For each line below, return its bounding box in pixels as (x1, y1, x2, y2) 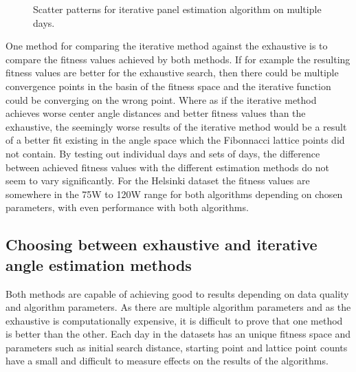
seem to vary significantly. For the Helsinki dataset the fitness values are (5, 173, 310, 188)
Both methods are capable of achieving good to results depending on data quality (5, 286, 349, 300)
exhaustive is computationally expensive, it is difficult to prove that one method (5, 313, 343, 327)
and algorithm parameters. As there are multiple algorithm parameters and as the (5, 300, 351, 314)
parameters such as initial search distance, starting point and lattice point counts (5, 340, 348, 354)
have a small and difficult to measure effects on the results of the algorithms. (5, 353, 329, 368)
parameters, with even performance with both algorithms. (5, 200, 249, 215)
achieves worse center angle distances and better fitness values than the (5, 106, 306, 120)
